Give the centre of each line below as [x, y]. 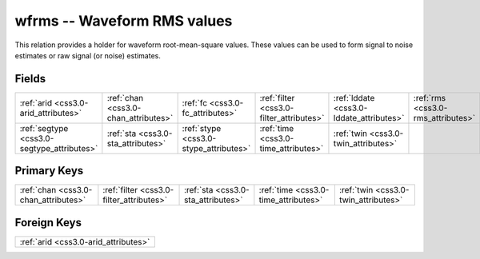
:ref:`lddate [354, 98]
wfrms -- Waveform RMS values [124, 21]
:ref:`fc [195, 102]
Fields [30, 79]
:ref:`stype [202, 128]
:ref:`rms [430, 98]
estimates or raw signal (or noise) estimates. [88, 55]
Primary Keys [49, 171]
